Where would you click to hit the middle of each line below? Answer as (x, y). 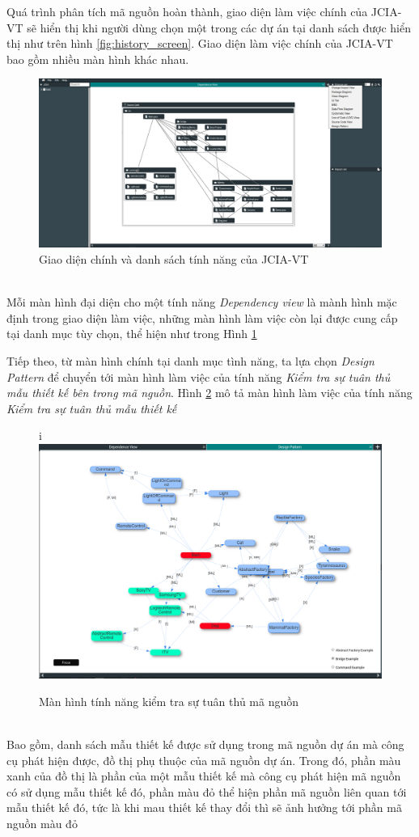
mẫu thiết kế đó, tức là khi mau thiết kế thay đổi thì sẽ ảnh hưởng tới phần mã (204, 807)
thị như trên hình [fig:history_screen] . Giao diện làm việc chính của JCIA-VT (200, 43)
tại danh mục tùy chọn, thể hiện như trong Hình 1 (132, 334)
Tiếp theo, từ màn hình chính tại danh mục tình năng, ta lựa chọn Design (190, 361)
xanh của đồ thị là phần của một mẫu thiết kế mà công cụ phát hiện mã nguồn (204, 776)
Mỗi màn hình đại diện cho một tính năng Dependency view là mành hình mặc (202, 302)
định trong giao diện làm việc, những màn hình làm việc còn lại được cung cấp (202, 317)
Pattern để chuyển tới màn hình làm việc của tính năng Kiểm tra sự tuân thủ (199, 376)
